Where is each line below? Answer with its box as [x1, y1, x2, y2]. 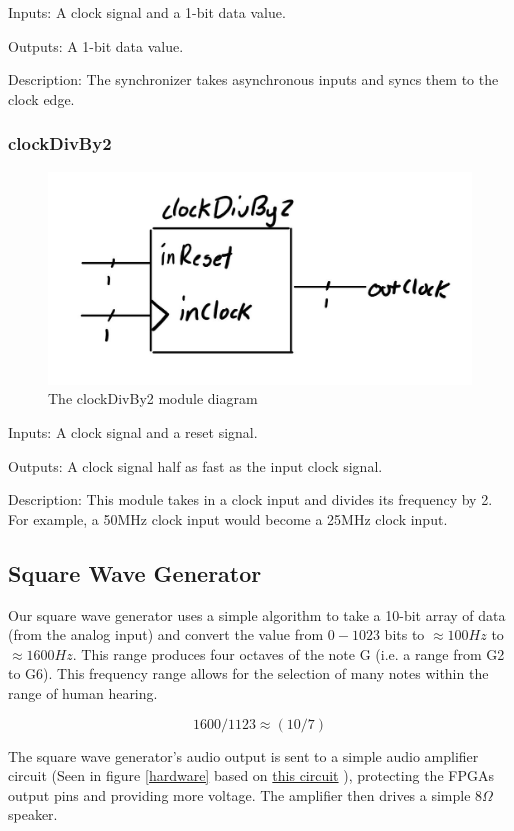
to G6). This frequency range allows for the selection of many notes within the [8, 663, 489, 684]
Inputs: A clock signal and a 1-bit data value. [8, 2, 286, 22]
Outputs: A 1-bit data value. [8, 35, 184, 56]
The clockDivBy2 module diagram [48, 388, 258, 409]
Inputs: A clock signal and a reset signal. [8, 422, 258, 443]
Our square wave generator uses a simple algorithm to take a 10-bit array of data [8, 604, 506, 625]
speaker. [8, 804, 58, 825]
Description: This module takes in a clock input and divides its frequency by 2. [8, 489, 493, 510]
